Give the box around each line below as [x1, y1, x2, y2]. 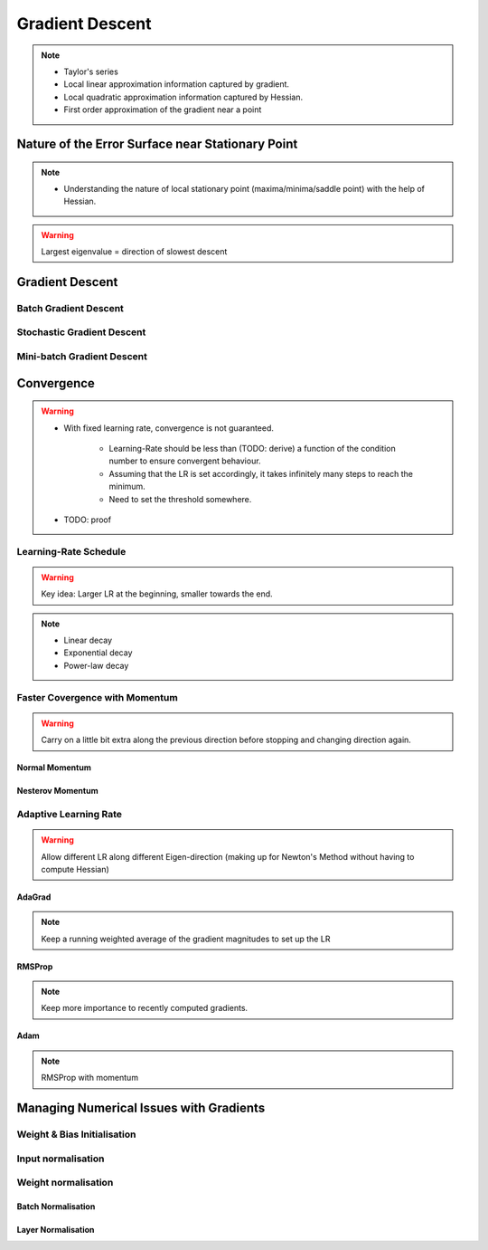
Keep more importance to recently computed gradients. [41, 1003, 249, 1014]
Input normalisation [16, 1152, 105, 1165]
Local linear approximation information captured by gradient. [63, 79, 289, 90]
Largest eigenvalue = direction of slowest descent [41, 246, 228, 257]
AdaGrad [16, 892, 52, 902]
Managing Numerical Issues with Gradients [16, 1101, 266, 1116]
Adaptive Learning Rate [16, 807, 122, 820]
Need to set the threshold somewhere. [108, 493, 252, 504]
